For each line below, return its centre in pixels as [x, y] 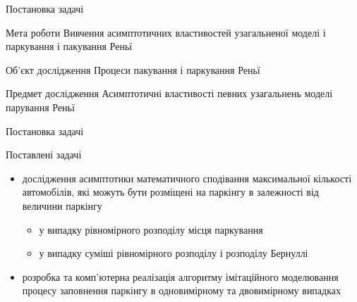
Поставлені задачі [44, 155]
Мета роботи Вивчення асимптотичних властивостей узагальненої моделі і [166, 32]
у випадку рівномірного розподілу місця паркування [151, 229]
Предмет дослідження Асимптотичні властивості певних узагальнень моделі [169, 93]
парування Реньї [40, 107]
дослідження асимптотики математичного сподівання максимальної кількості [187, 178]
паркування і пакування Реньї [69, 46]
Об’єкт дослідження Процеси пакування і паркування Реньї [133, 69]
